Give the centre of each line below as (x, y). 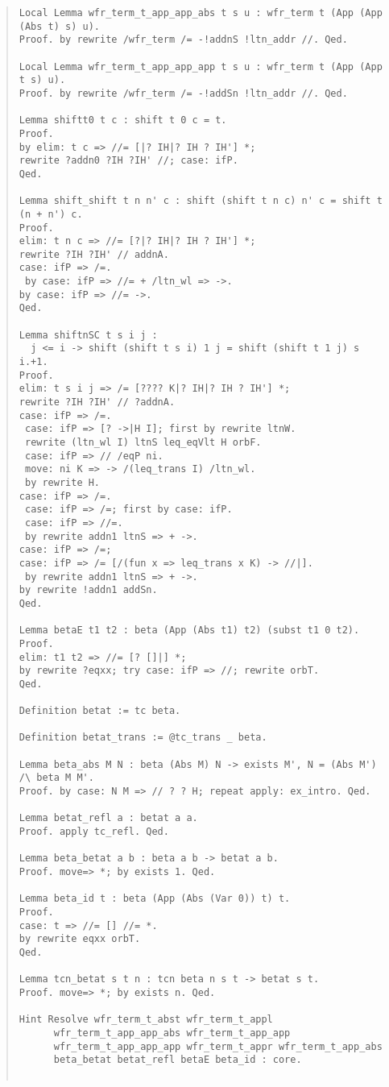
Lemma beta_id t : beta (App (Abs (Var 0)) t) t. (155, 899)
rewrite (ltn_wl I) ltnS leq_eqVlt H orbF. (143, 442)
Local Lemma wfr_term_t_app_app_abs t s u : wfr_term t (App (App (201, 13)
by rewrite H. (62, 482)
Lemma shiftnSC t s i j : (88, 335)
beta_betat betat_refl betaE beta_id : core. (178, 1060)
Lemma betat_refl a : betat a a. (108, 818)
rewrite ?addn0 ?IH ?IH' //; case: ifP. (128, 161)
